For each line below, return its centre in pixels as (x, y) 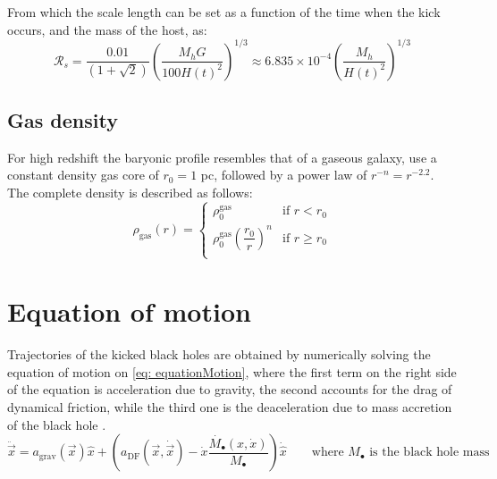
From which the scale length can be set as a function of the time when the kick (224, 12)
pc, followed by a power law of (284, 175)
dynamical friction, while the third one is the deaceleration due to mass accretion (230, 406)
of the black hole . (57, 424)
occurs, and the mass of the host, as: (107, 29)
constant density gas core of (83, 175)
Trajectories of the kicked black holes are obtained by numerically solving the (219, 354)
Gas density (63, 120)
